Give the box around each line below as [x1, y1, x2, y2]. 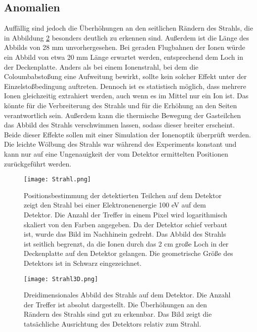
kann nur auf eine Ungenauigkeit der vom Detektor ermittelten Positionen [4, 148, 228, 159]
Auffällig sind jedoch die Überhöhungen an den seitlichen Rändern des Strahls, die [4, 23, 253, 33]
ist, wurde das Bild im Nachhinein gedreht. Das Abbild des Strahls [24, 229, 226, 239]
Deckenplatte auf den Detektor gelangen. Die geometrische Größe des [24, 248, 233, 258]
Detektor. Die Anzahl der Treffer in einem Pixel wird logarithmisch [24, 209, 227, 219]
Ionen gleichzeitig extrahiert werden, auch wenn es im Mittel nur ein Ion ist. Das [4, 90, 249, 101]
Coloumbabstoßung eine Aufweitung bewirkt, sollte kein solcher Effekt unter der [4, 71, 247, 82]
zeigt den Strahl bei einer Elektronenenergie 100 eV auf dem [24, 200, 206, 210]
